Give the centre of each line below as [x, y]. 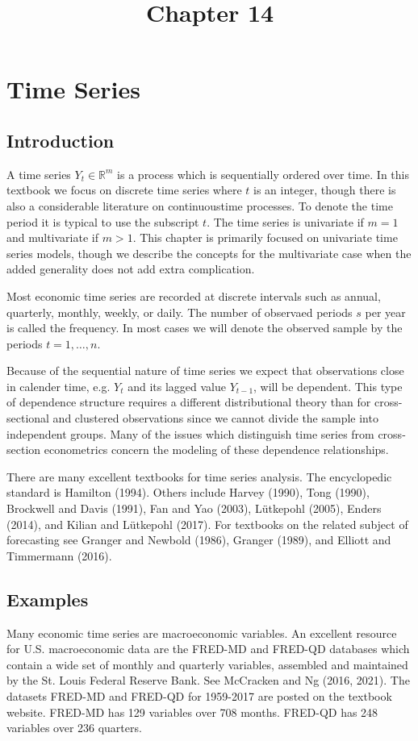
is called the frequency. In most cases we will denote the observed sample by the [205, 328]
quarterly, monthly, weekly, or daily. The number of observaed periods [180, 312]
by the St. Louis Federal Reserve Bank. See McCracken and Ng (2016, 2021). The [208, 680]
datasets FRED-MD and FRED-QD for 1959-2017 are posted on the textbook [199, 696]
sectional [28, 418]
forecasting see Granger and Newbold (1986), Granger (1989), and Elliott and [199, 540]
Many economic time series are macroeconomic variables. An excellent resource [202, 633]
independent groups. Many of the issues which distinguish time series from [190, 433]
